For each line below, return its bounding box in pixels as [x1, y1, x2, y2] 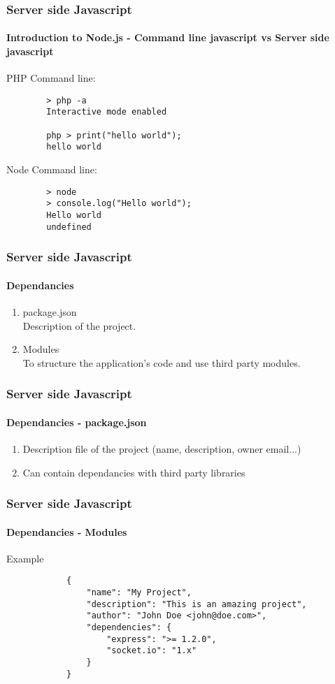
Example [6, 551, 44, 565]
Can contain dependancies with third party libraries [22, 465, 245, 479]
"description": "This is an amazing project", [86, 599, 307, 609]
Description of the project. [22, 318, 136, 333]
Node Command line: [6, 162, 97, 177]
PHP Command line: [6, 71, 96, 85]
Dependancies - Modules [6, 524, 127, 539]
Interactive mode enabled [46, 107, 167, 117]
